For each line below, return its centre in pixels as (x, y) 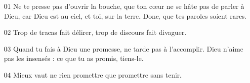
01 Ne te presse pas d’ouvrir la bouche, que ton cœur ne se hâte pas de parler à (124, 6)
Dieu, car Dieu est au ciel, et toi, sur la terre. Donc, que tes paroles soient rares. (125, 15)
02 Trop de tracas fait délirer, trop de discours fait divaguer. (95, 32)
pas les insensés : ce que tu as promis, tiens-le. (74, 58)
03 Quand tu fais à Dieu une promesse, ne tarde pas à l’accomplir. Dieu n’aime (124, 48)
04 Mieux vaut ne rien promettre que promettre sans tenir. (93, 74)
